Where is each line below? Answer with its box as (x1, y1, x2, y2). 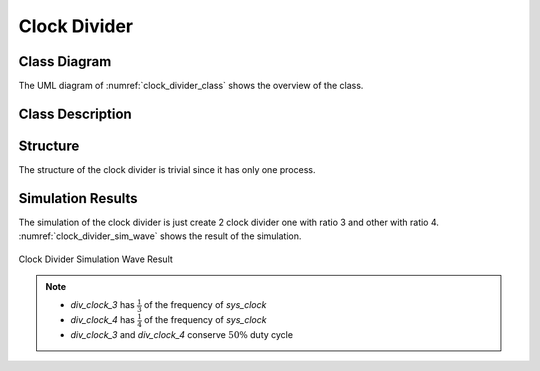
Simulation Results (18, 190, 139, 207)
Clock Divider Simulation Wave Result (18, 253, 174, 265)
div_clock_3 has (70, 299, 135, 311)
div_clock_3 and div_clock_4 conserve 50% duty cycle (70, 328, 294, 340)
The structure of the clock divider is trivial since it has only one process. (18, 163, 316, 175)
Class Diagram (18, 53, 112, 70)
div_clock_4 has (70, 314, 135, 326)
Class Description (18, 105, 132, 122)
